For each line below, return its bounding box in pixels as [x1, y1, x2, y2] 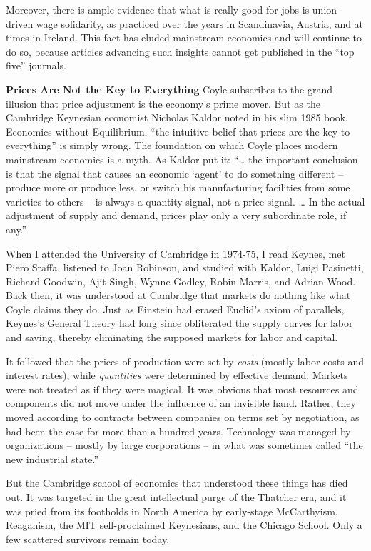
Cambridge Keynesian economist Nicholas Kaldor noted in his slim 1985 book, [6, 110, 348, 125]
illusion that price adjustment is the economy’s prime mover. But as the [6, 96, 320, 111]
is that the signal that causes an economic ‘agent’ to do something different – [6, 166, 343, 181]
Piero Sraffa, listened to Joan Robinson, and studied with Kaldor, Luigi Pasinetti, [6, 260, 364, 275]
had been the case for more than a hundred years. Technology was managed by [6, 423, 351, 438]
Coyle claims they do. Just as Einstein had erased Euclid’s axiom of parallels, [6, 301, 345, 316]
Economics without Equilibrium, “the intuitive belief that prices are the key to [6, 123, 350, 138]
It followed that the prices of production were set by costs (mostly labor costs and [6, 353, 365, 368]
